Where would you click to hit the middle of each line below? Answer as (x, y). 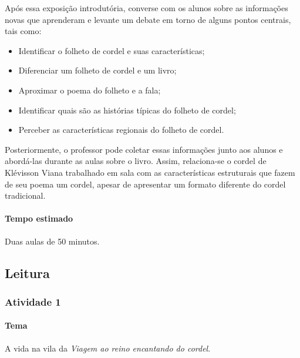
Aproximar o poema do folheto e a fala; (90, 90)
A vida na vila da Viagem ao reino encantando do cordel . (108, 348)
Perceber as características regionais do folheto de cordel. (121, 130)
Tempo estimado (39, 218)
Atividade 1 (33, 301)
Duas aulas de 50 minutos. (52, 241)
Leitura (27, 272)
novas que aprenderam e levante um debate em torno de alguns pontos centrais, (148, 19)
